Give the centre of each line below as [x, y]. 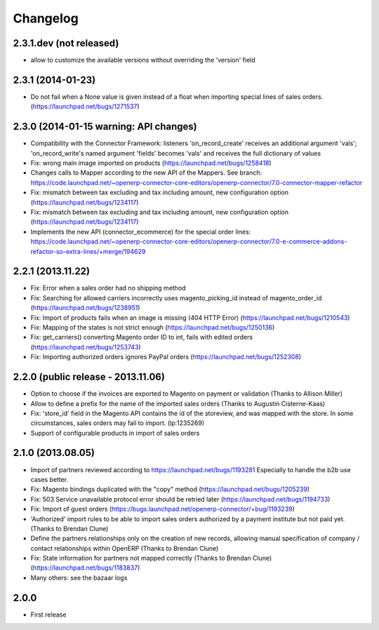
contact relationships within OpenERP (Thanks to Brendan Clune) [125, 548]
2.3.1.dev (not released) [66, 43]
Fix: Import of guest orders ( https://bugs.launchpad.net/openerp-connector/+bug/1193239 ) [162, 509]
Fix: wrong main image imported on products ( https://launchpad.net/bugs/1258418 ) [151, 163]
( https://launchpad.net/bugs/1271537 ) [85, 107]
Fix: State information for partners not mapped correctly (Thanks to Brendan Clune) [151, 558]
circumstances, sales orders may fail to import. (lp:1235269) [118, 423]
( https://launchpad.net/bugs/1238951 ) [85, 308]
